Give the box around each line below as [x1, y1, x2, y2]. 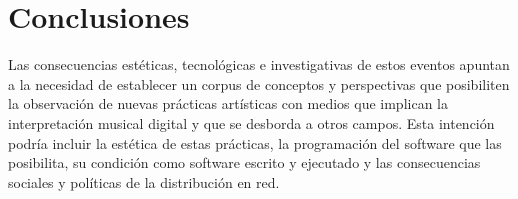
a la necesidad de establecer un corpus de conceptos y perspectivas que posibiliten [8, 73, 510, 94]
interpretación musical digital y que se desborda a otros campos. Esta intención [8, 112, 495, 133]
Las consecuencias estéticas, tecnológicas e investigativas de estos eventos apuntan [8, 54, 510, 75]
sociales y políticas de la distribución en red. [8, 171, 280, 192]
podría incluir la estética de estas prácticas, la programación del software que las [8, 132, 502, 153]
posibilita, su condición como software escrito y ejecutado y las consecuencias [8, 152, 481, 173]
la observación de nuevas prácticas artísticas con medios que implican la [8, 93, 448, 114]
